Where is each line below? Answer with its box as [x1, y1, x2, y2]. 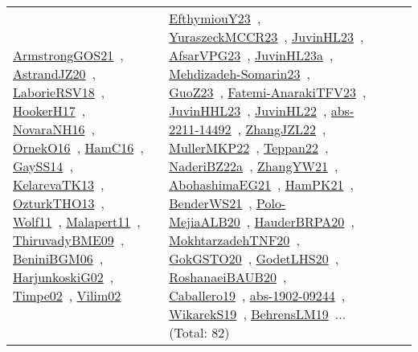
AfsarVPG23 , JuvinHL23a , [169, 46, 334, 64]
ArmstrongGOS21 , [13, 46, 124, 64]
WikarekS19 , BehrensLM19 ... [169, 305, 346, 323]
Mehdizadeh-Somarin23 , [169, 64, 310, 83]
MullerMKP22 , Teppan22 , [169, 138, 329, 157]
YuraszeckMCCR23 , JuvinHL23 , [169, 27, 364, 46]
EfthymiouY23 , [169, 9, 261, 27]
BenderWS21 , [169, 194, 252, 212]
